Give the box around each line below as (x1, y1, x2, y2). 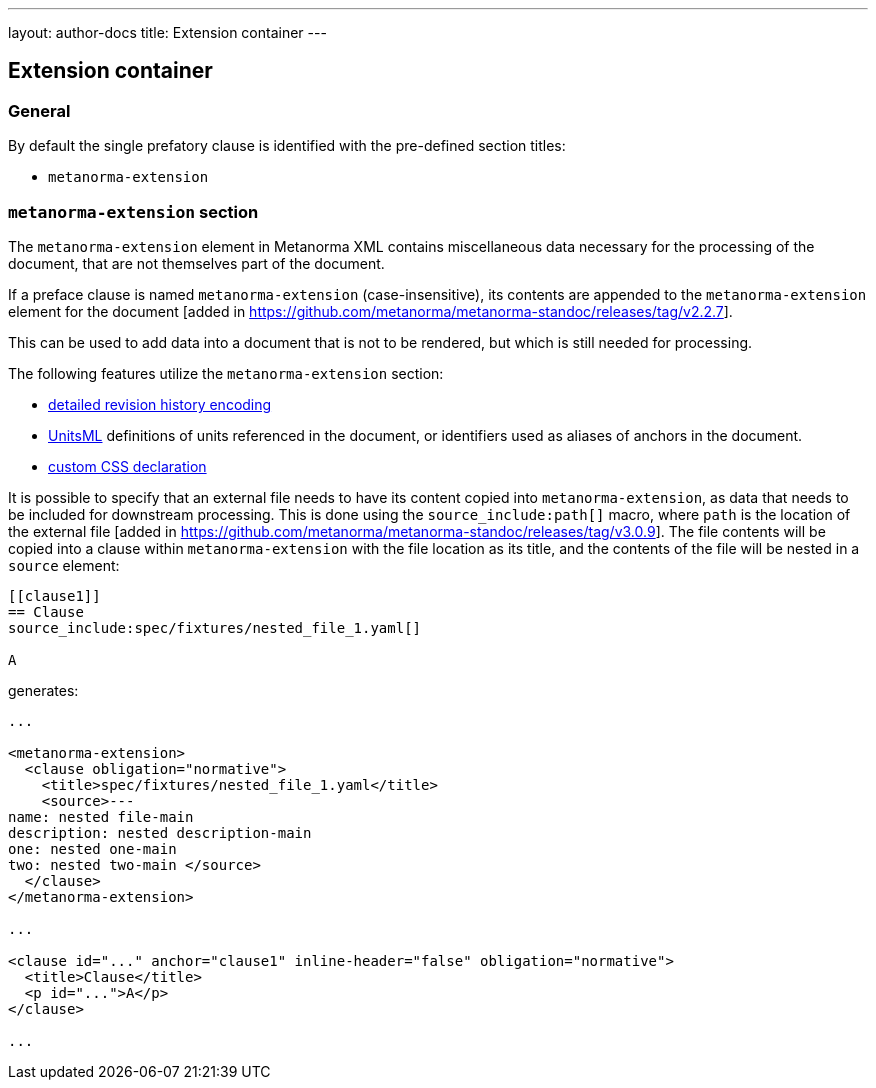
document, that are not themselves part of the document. (8, 254, 385, 272)
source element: (8, 556, 120, 574)
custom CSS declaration (48, 457, 207, 475)
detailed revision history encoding (48, 395, 272, 413)
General (8, 100, 71, 121)
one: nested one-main (8, 840, 177, 857)
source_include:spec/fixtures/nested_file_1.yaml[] (8, 619, 422, 636)
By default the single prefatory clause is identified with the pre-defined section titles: (8, 137, 566, 155)
